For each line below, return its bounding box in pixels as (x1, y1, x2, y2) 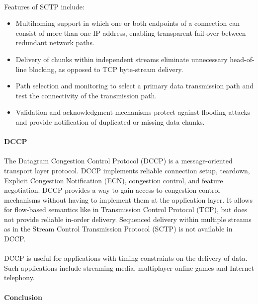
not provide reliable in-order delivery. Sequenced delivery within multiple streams (4, 214, 252, 224)
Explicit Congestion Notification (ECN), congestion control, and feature (4, 175, 223, 185)
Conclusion (4, 292, 43, 302)
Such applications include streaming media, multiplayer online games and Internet (4, 262, 255, 273)
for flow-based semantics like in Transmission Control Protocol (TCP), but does (4, 204, 248, 215)
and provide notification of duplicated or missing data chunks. (15, 116, 205, 127)
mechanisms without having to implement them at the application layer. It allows (4, 194, 253, 205)
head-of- (230, 54, 255, 64)
